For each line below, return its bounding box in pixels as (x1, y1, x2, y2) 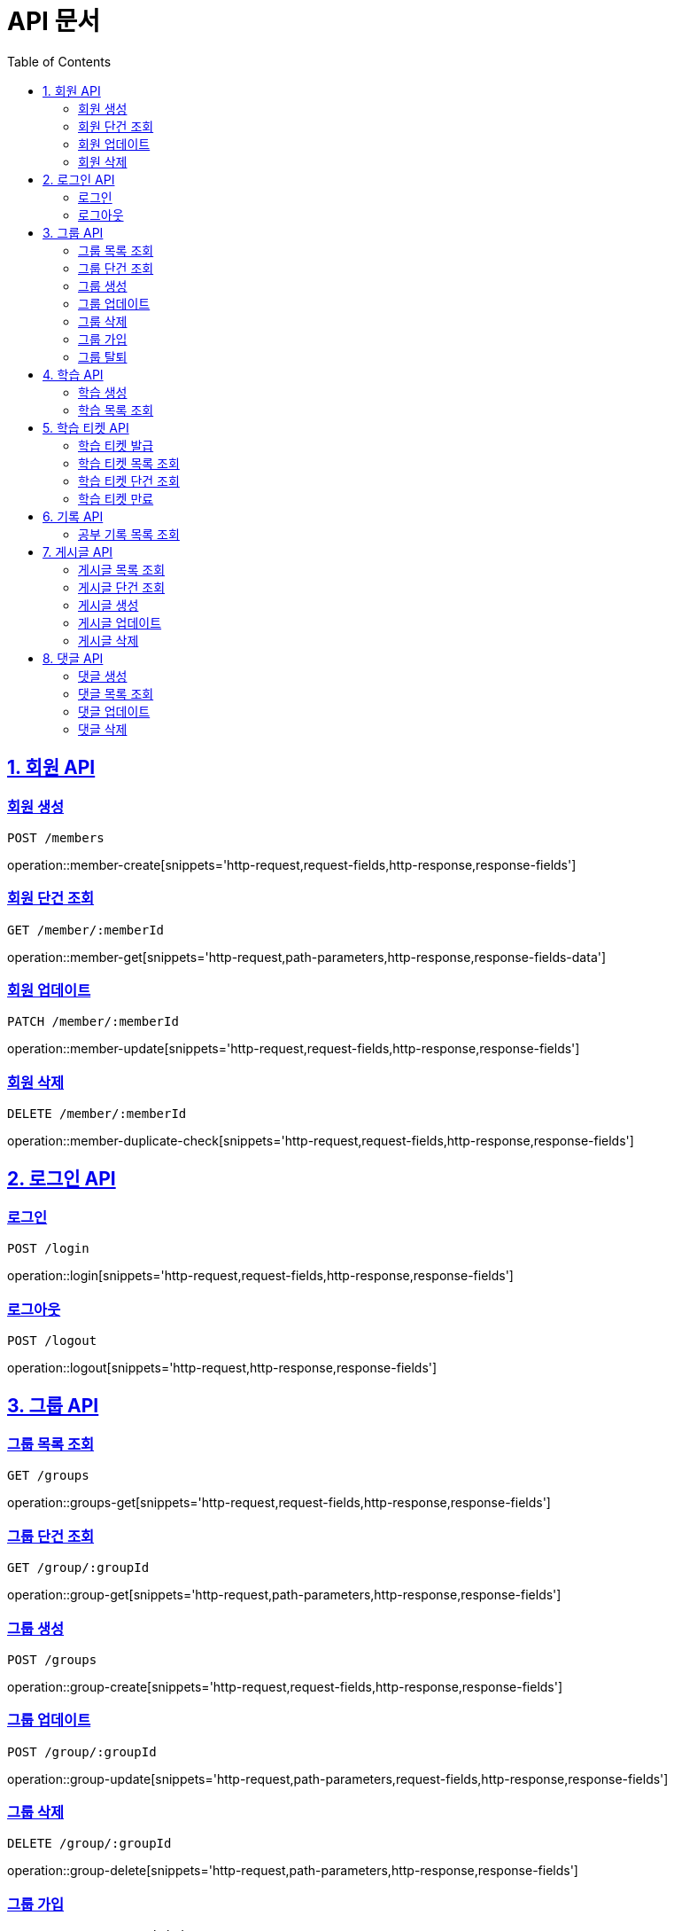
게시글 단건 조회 (78, 579, 166, 595)
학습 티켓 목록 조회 (78, 455, 180, 471)
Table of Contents (7, 53, 112, 69)
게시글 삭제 (78, 632, 139, 648)
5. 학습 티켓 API (43, 419, 129, 435)
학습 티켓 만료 (78, 490, 154, 506)
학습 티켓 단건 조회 (78, 473, 180, 489)
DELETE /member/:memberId (7, 1106, 187, 1122)
